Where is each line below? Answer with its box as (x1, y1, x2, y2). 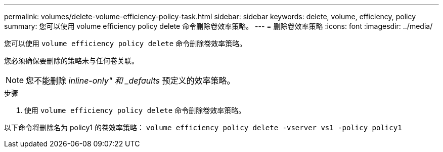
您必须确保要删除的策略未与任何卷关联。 (4, 56, 139, 65)
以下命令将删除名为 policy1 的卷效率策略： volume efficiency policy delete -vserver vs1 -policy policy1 (4, 123, 402, 132)
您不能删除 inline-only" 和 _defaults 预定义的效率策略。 (26, 75, 235, 86)
